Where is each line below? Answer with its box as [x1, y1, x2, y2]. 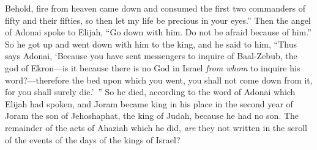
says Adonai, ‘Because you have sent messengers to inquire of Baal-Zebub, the [5, 49, 297, 62]
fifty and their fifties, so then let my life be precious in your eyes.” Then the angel [5, 13, 311, 26]
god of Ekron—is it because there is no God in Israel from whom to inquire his [5, 61, 300, 74]
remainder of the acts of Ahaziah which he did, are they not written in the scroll [5, 121, 307, 134]
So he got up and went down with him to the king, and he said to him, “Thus [5, 37, 297, 50]
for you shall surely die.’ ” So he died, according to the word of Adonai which [5, 85, 296, 98]
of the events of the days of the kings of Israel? [5, 133, 181, 146]
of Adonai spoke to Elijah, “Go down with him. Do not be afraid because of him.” [5, 26, 311, 38]
